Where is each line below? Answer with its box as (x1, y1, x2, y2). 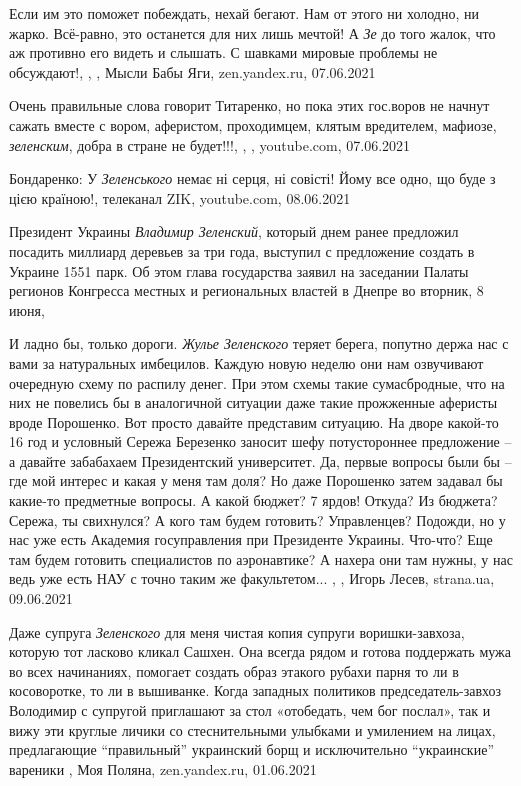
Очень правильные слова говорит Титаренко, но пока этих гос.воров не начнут (9, 95, 490, 116)
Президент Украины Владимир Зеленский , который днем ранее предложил (9, 221, 459, 242)
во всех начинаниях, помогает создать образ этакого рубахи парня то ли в (9, 660, 459, 681)
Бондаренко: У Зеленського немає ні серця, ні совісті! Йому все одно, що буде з (9, 168, 496, 189)
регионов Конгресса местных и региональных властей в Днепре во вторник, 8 (9, 280, 484, 301)
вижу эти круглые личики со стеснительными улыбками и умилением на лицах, (9, 719, 496, 740)
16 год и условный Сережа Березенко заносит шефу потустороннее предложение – (9, 431, 512, 452)
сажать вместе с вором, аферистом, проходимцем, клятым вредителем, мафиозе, (9, 114, 497, 135)
